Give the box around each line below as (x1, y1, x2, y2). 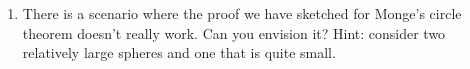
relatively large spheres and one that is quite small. (22, 42, 336, 63)
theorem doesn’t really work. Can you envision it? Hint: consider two (22, 22, 446, 43)
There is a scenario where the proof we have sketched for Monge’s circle (22, 3, 462, 23)
